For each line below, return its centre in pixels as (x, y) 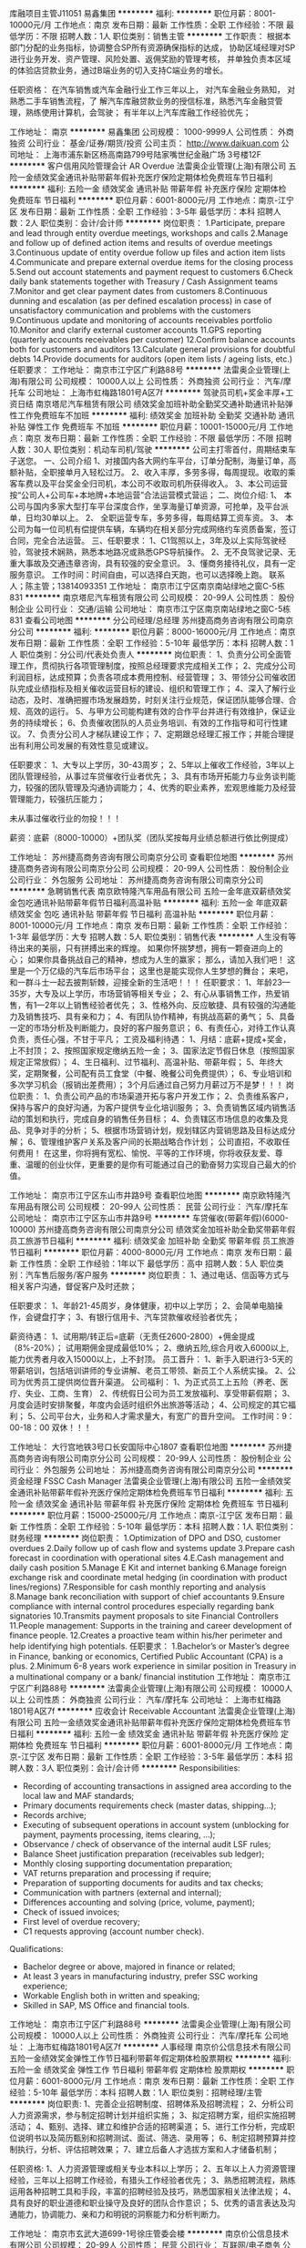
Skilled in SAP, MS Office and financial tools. (106, 2005)
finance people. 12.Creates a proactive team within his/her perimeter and (146, 1635)
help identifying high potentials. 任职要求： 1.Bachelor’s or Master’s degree (149, 1646)
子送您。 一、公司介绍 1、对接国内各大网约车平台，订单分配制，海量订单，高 (153, 461)
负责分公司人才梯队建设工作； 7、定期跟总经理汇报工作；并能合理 (163, 734)
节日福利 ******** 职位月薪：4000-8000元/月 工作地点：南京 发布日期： (147, 1252)
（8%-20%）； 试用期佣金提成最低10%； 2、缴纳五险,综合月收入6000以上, (149, 1348)
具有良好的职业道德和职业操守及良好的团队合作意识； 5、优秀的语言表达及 (149, 2203)
